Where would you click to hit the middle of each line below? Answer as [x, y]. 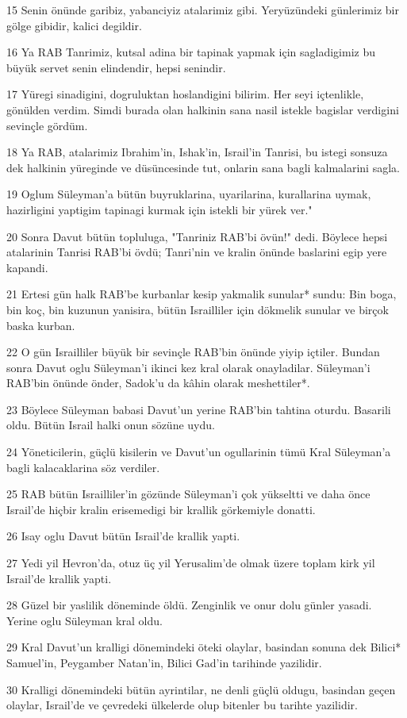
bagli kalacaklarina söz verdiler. [83, 467]
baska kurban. [41, 325]
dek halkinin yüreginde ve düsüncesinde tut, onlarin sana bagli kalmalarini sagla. [203, 167]
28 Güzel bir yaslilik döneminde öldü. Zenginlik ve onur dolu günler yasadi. [189, 605]
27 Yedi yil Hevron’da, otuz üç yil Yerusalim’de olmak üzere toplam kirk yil [191, 563]
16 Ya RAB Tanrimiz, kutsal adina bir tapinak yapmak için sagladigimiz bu [191, 52]
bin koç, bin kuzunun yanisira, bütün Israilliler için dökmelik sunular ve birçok [198, 309]
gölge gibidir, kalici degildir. [74, 25]
